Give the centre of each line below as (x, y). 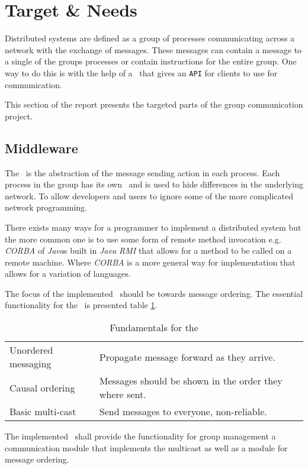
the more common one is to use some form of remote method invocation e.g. (143, 239)
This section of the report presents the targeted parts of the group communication (154, 104)
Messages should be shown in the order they (191, 381)
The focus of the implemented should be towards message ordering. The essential (154, 293)
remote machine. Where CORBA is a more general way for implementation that (150, 262)
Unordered (31, 350)
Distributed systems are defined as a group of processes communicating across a (150, 38)
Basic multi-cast (43, 412)
